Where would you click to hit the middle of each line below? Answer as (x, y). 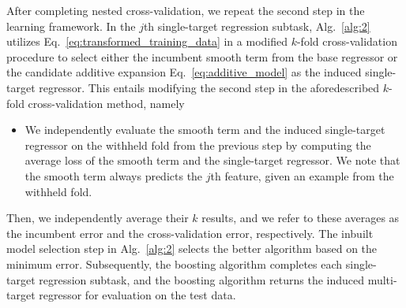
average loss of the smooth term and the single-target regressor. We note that (212, 160)
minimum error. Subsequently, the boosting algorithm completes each (175, 263)
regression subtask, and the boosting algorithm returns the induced (202, 279)
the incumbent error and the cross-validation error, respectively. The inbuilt (190, 233)
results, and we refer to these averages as (301, 218)
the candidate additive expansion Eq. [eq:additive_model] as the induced (184, 72)
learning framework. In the (71, 26)
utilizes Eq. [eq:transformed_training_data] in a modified (147, 41)
